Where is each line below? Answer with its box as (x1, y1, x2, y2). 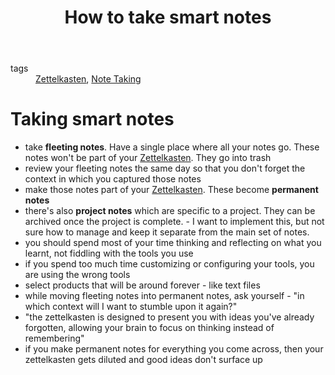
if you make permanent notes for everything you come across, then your (24, 343, 324, 355)
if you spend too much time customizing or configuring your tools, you (24, 258, 315, 270)
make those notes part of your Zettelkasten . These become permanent (24, 184, 319, 196)
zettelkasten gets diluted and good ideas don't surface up (24, 354, 263, 366)
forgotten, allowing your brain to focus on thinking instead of (24, 322, 275, 334)
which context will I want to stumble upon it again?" (24, 301, 238, 313)
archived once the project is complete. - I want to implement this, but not (24, 216, 325, 228)
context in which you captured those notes (24, 173, 202, 185)
